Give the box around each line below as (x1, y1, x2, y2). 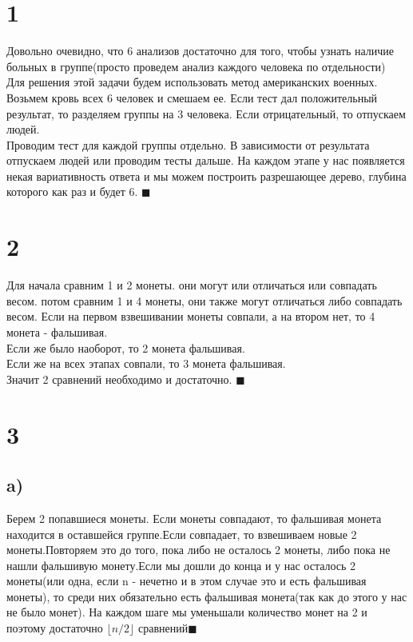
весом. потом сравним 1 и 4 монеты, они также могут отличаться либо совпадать (6, 292, 403, 309)
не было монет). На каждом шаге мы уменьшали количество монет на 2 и (6, 604, 367, 620)
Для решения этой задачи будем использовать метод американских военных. (6, 74, 378, 90)
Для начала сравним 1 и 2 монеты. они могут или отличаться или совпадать (6, 277, 377, 293)
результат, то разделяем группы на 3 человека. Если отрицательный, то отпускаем (6, 105, 406, 122)
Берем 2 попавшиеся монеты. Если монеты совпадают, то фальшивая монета (6, 509, 382, 526)
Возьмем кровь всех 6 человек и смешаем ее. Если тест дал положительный (6, 89, 378, 106)
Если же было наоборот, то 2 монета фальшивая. (6, 339, 245, 356)
